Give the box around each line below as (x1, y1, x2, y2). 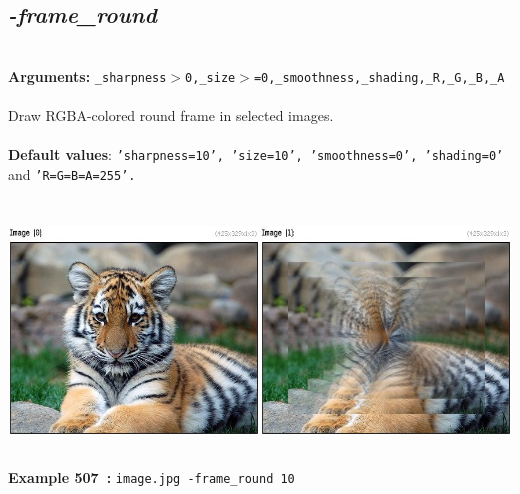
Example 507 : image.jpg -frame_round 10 (8, 466, 295, 487)
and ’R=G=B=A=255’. (8, 163, 136, 184)
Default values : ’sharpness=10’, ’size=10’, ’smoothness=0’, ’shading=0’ (8, 144, 504, 165)
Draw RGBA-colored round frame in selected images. (8, 105, 334, 126)
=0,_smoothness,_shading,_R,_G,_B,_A (253, 70, 505, 85)
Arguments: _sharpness (8, 65, 167, 86)
